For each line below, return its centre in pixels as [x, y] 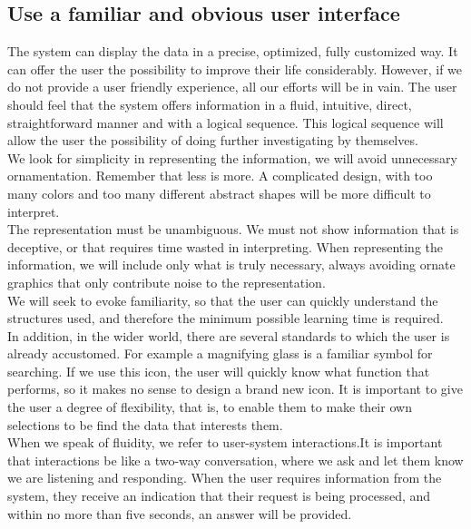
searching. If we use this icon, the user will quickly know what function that [219, 371]
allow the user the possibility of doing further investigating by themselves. [213, 140]
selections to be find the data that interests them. [145, 424]
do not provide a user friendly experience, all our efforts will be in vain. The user [232, 87]
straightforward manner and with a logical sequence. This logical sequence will [226, 122]
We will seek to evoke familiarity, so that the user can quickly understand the [223, 300]
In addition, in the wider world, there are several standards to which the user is [229, 335]
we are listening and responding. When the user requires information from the [225, 478]
